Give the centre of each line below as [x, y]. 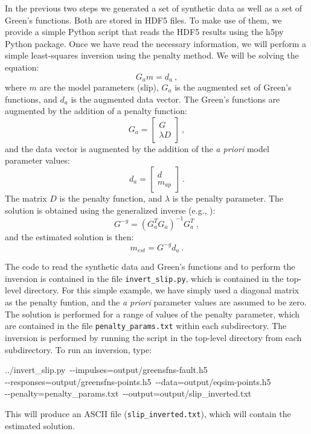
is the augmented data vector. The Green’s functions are [175, 99]
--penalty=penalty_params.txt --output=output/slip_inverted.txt [128, 393]
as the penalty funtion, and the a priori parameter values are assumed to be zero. [156, 302]
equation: [22, 67]
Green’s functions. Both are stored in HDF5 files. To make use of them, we [143, 20]
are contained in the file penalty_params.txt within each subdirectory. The [146, 326]
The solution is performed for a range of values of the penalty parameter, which [152, 314]
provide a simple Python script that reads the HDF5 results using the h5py [144, 32]
